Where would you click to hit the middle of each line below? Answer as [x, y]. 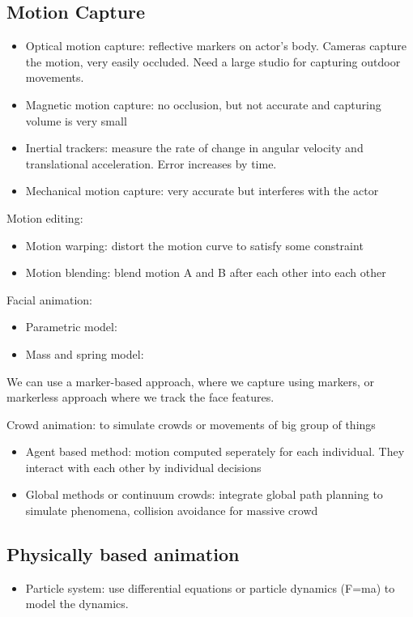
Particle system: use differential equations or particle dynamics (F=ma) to [210, 587]
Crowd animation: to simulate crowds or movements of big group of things [191, 424]
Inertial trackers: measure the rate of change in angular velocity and [194, 148]
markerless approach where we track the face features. [141, 397]
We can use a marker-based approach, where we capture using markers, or [191, 381]
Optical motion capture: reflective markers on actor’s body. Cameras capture [216, 46]
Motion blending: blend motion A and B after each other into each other [206, 272]
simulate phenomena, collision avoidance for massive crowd [172, 511]
